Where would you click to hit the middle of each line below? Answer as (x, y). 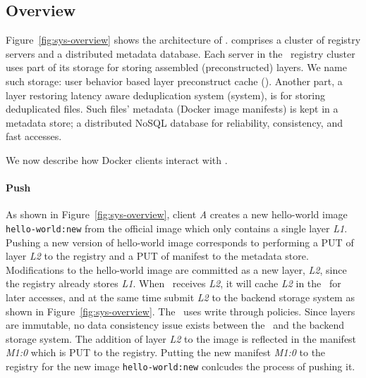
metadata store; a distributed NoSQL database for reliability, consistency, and (174, 122)
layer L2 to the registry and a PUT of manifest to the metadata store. (157, 256)
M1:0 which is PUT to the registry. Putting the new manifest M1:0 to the (166, 352)
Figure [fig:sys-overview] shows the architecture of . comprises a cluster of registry (183, 40)
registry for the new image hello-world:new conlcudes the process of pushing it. (181, 366)
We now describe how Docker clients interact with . (117, 159)
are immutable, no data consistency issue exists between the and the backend (175, 325)
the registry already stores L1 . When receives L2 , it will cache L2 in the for (173, 283)
